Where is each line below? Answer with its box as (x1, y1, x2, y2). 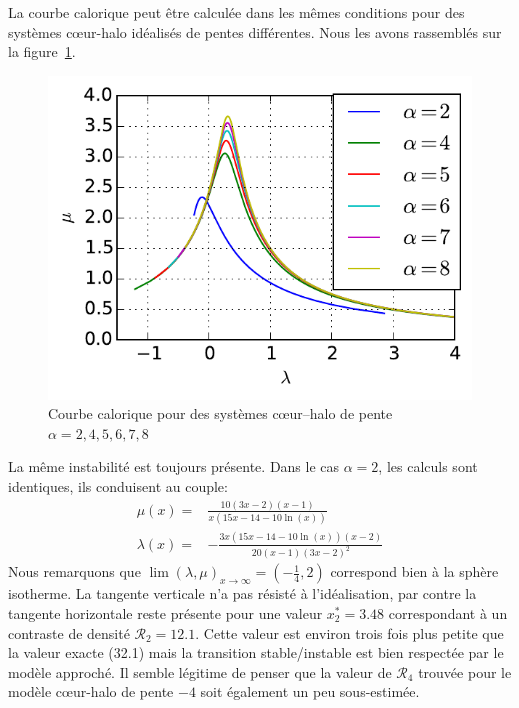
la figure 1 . (8, 41, 76, 62)
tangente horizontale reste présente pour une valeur (8, 603, 323, 624)
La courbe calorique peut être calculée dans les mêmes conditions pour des (8, 2, 465, 22)
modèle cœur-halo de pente (8, 681, 174, 702)
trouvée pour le (418, 661, 512, 682)
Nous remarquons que (8, 561, 141, 582)
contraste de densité (8, 622, 130, 643)
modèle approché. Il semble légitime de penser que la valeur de (8, 661, 392, 682)
